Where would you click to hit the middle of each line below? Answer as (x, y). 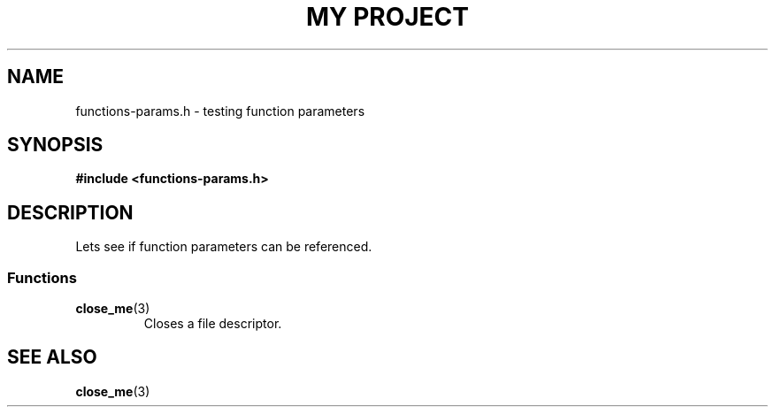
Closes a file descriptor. (213, 324)
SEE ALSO (52, 357)
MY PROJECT (387, 17)
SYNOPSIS (55, 145)
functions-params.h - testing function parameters (220, 111)
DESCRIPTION (70, 212)
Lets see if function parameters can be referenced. (224, 247)
